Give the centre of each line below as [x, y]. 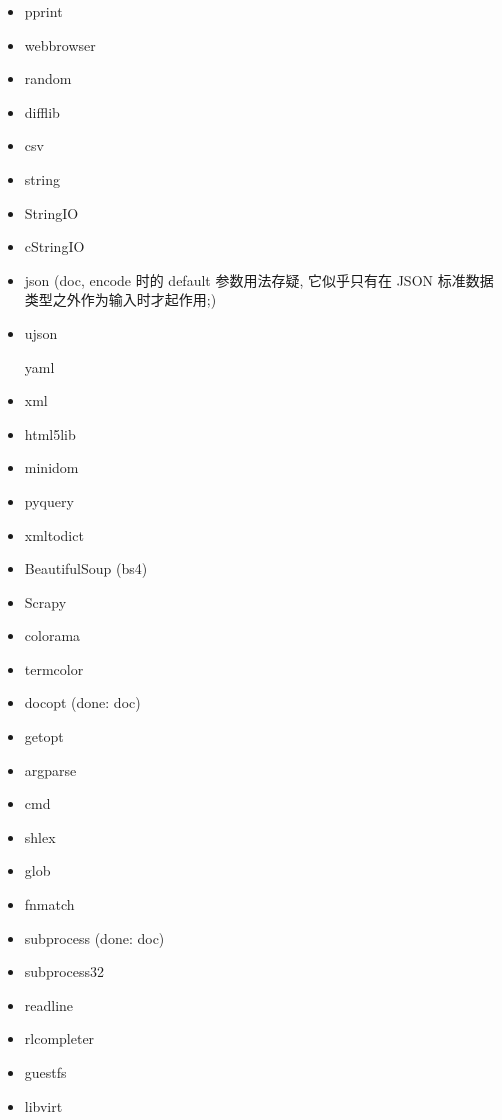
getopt [44, 736]
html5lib [50, 433]
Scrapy [45, 601]
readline [49, 1004]
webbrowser [60, 44]
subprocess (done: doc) [94, 937]
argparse [50, 769]
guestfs [45, 1072]
